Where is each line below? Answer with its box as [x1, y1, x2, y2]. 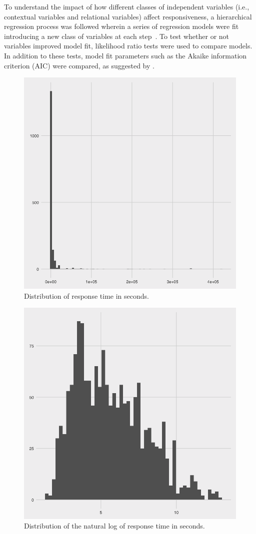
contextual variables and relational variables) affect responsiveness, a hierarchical [4, 11, 252, 21]
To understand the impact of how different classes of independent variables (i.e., [4, 1, 249, 11]
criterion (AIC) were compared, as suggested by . [4, 60, 154, 70]
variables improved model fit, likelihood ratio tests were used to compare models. [4, 40, 252, 51]
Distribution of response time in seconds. [24, 290, 149, 301]
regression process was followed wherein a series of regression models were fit [4, 21, 239, 31]
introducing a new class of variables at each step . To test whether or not [4, 30, 229, 41]
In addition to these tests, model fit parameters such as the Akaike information [4, 50, 247, 60]
